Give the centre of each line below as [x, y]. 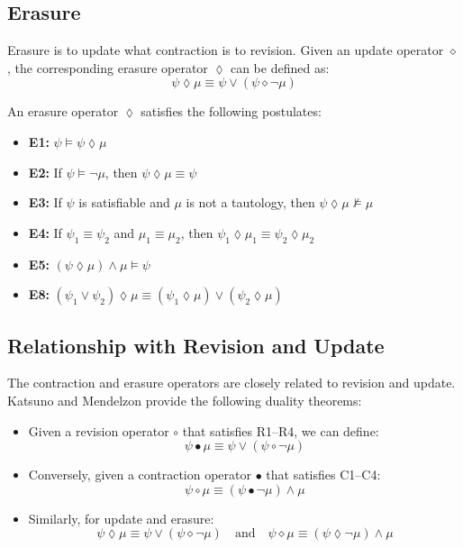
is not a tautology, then [250, 202]
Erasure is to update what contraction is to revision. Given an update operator [226, 50]
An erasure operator [63, 111]
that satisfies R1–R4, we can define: [281, 430]
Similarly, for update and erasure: [121, 518]
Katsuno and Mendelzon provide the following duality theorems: [185, 400]
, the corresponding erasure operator [108, 67]
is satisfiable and [124, 202]
